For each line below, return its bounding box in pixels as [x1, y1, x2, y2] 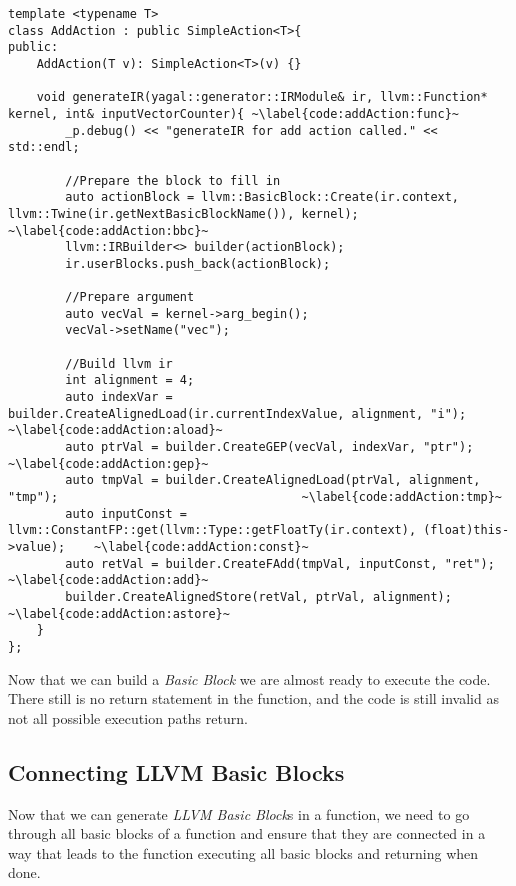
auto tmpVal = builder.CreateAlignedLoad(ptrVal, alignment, [65, 473, 481, 488]
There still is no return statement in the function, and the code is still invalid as [8, 688, 499, 709]
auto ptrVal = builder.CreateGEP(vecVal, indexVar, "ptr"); [65, 440, 474, 455]
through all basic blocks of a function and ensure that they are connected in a [8, 823, 486, 844]
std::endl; [8, 140, 80, 155]
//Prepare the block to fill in [65, 173, 281, 188]
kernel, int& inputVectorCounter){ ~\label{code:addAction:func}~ [8, 106, 460, 121]
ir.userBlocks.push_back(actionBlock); [65, 256, 331, 271]
